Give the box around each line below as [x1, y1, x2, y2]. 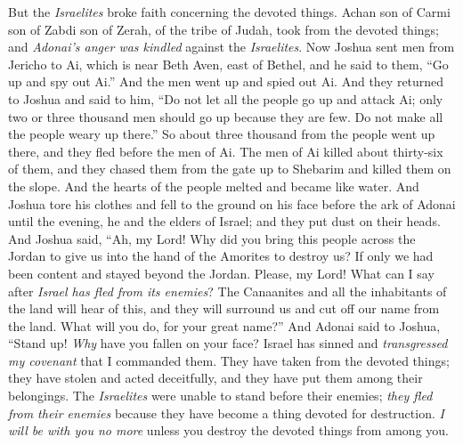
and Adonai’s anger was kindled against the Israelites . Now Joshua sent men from [8, 37, 455, 56]
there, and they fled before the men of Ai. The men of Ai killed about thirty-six [8, 142, 443, 160]
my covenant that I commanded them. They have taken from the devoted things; [8, 351, 450, 369]
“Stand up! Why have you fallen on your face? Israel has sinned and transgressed [8, 334, 448, 352]
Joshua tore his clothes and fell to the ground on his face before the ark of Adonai [8, 194, 456, 213]
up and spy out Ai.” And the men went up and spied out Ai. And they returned [8, 72, 444, 91]
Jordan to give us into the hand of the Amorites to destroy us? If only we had [8, 247, 434, 265]
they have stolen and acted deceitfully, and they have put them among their [8, 368, 423, 387]
